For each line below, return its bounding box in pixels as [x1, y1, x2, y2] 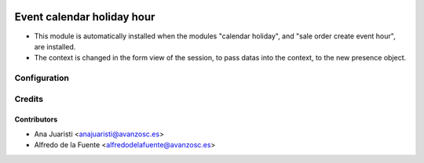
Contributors [14, 114, 58, 125]
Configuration [14, 73, 70, 84]
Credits [14, 93, 43, 104]
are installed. [34, 42, 76, 51]
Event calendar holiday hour [14, 10, 155, 24]
